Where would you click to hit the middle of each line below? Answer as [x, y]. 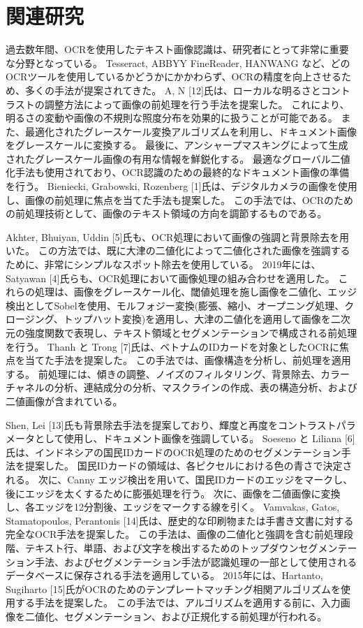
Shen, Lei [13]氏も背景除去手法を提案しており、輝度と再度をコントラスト [171, 424]
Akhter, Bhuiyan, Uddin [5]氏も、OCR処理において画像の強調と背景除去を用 [177, 236]
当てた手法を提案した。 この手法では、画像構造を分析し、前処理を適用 [188, 360]
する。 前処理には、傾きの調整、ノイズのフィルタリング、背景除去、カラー [178, 373]
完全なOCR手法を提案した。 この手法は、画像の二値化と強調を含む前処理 [175, 534]
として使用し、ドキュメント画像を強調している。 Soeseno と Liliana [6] [195, 438]
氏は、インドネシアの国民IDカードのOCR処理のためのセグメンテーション [173, 452]
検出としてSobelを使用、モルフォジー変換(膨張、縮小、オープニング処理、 [175, 305]
